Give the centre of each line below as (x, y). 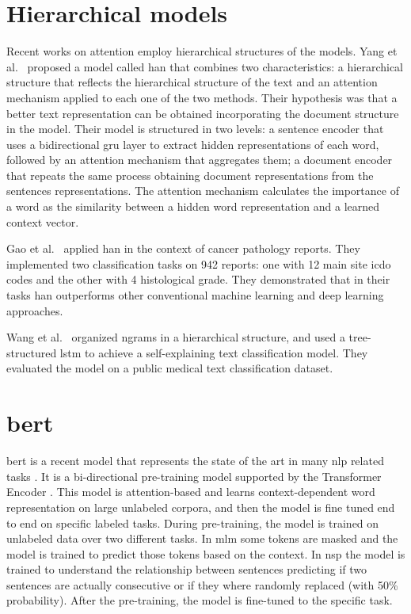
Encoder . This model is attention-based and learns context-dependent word (191, 492)
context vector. (43, 221)
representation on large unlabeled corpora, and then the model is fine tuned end (201, 507)
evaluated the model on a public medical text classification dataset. (170, 368)
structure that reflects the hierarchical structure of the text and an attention (192, 82)
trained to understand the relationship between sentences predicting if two (187, 569)
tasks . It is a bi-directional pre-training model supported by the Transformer (194, 476)
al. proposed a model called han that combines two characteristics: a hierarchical (205, 66)
